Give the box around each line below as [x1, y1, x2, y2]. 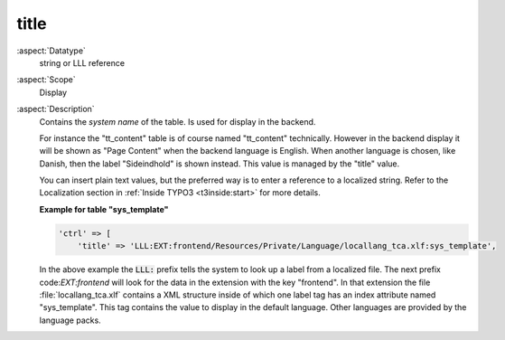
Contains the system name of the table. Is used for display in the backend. [39, 116, 316, 127]
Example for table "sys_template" [39, 203, 169, 214]
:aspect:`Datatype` [16, 45, 86, 56]
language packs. [39, 315, 101, 326]
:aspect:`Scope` [16, 74, 76, 85]
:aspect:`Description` [16, 104, 95, 115]
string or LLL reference [39, 57, 126, 68]
